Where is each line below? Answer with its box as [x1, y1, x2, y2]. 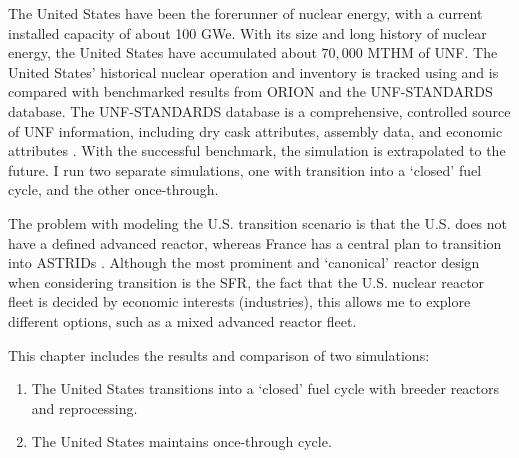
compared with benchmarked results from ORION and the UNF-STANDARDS [8, 81, 493, 102]
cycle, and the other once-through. [8, 179, 219, 200]
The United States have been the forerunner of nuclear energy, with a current [8, 3, 483, 23]
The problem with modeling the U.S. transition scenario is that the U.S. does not [8, 212, 507, 233]
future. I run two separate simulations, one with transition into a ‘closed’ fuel [8, 159, 482, 180]
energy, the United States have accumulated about [8, 42, 317, 63]
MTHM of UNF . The [367, 42, 498, 63]
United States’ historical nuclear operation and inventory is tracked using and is [8, 61, 499, 82]
